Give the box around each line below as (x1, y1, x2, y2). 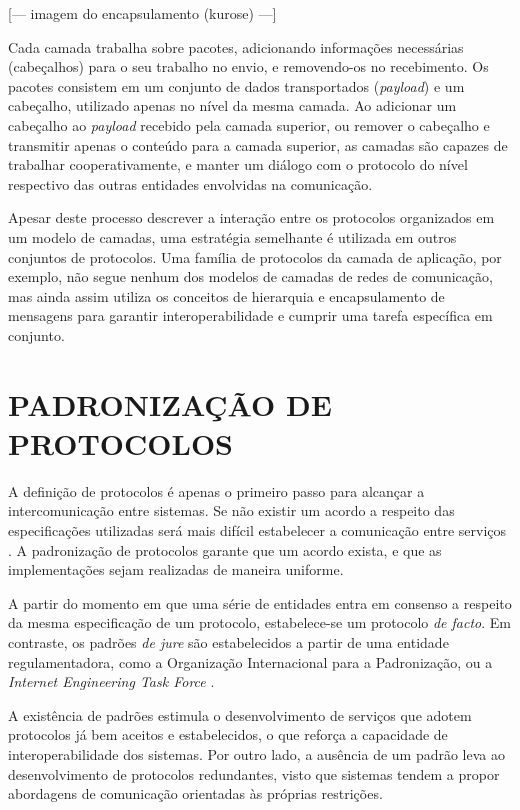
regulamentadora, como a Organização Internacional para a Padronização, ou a (8, 651, 493, 672)
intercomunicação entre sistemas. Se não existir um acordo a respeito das (8, 500, 455, 521)
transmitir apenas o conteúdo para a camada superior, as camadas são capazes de (8, 134, 508, 155)
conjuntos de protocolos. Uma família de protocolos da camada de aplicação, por (8, 246, 502, 267)
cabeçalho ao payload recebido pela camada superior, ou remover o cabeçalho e (8, 114, 490, 135)
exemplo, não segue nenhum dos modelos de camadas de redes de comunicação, (8, 266, 493, 287)
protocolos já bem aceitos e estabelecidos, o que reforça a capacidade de (8, 724, 448, 745)
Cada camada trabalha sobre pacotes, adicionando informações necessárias (8, 36, 464, 57)
